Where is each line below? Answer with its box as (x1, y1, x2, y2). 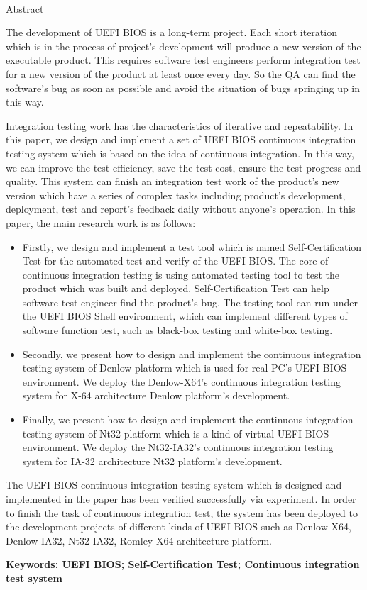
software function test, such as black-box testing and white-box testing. (22, 323, 333, 338)
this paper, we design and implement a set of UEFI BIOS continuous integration (6, 132, 356, 147)
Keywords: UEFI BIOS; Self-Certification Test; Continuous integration (6, 557, 360, 572)
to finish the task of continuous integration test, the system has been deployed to (6, 505, 358, 520)
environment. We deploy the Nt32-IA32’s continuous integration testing (22, 440, 334, 455)
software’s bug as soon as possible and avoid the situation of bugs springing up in (6, 80, 361, 95)
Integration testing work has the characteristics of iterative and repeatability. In (6, 118, 354, 133)
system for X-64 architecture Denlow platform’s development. (22, 388, 290, 403)
